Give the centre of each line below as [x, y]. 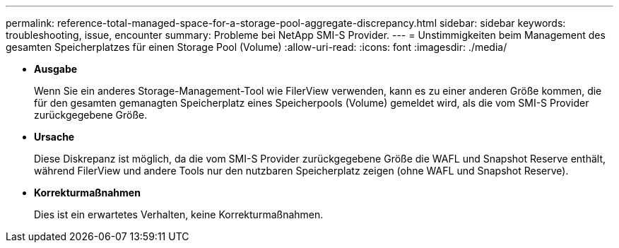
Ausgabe [56, 69]
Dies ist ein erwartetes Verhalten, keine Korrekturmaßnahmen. [179, 214]
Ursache [54, 137]
